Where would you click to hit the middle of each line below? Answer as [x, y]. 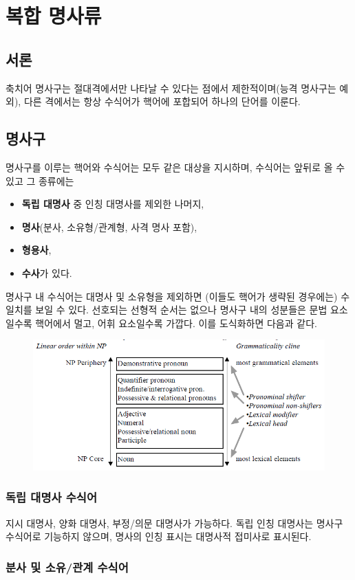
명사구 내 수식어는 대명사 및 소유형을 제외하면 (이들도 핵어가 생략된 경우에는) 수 [178, 296]
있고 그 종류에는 [40, 180]
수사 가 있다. [47, 272]
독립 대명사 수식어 [51, 497]
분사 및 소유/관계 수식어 [67, 567]
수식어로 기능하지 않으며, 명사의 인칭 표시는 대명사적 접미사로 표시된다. [159, 536]
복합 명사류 [54, 15]
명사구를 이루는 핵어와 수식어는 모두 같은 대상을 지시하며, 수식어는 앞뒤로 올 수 [175, 167]
